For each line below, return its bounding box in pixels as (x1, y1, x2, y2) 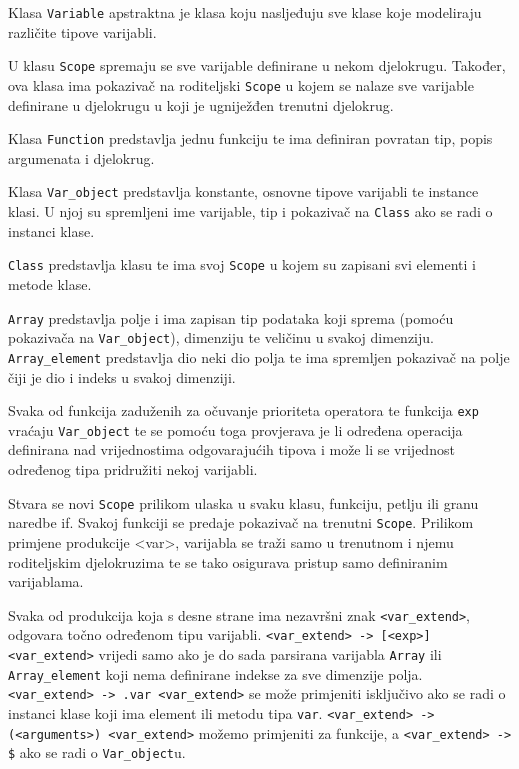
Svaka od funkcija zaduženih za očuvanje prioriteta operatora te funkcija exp (8, 400, 479, 421)
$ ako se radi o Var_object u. (8, 742, 186, 763)
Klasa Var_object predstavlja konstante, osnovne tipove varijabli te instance (8, 181, 479, 202)
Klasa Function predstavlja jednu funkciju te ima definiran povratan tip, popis (8, 128, 493, 149)
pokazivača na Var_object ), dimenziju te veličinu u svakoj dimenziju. (8, 327, 434, 348)
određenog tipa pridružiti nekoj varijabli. (8, 459, 258, 480)
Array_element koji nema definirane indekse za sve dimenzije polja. (8, 663, 423, 684)
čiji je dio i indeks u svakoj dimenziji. (8, 366, 236, 387)
